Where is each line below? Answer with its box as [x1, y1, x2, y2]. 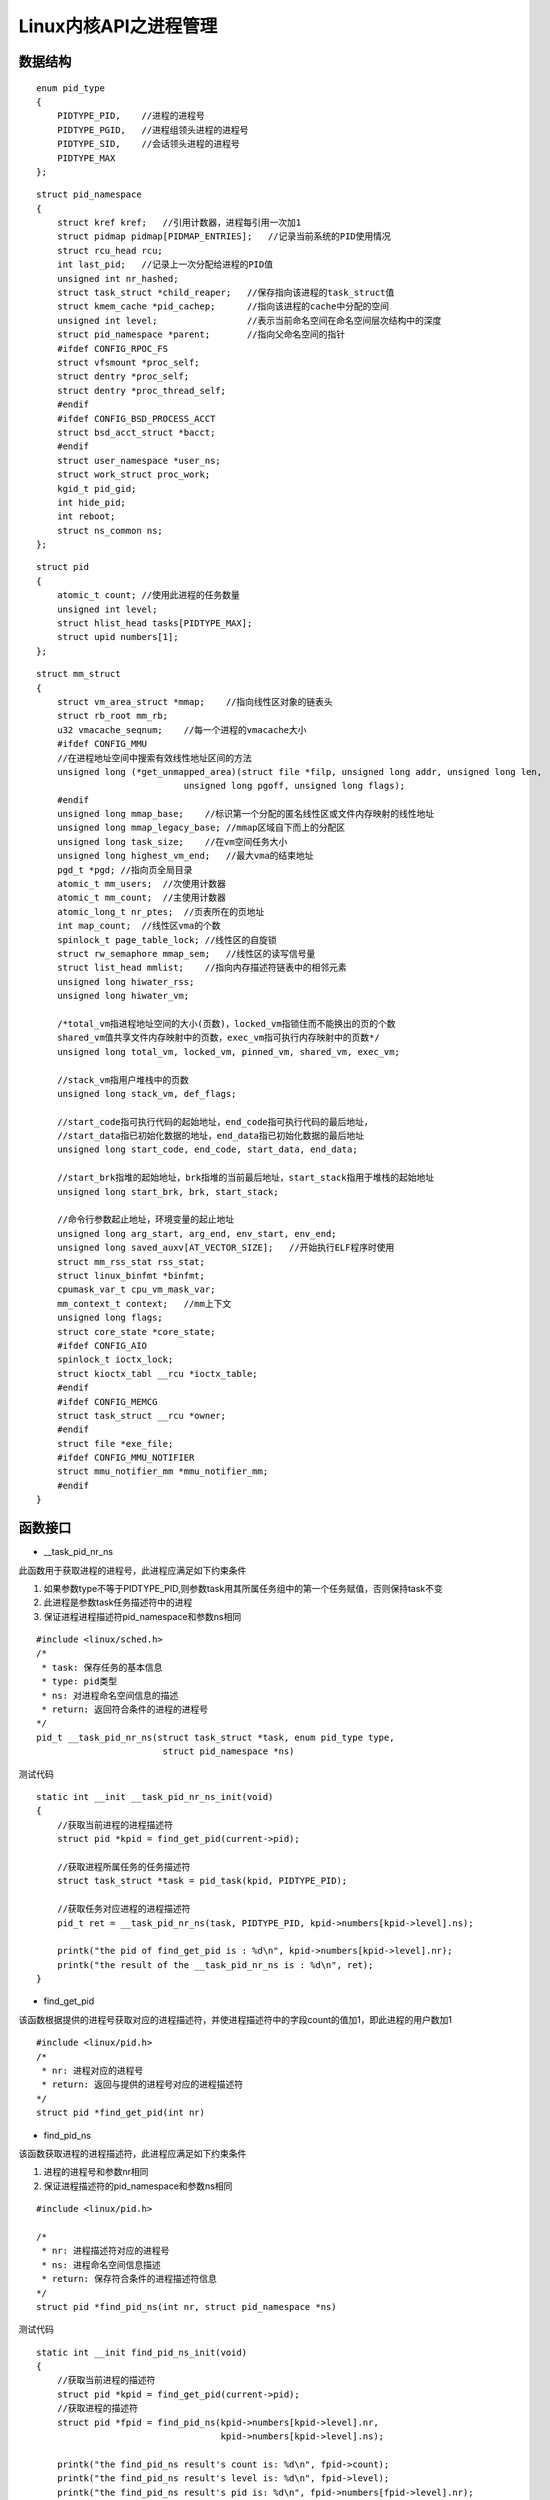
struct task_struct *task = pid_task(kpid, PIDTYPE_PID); [56, 1875, 348, 1887]
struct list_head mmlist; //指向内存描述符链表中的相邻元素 [56, 962, 347, 974]
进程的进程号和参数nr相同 [43, 2166, 149, 2178]
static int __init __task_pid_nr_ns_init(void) [36, 1791, 274, 1802]
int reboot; [56, 511, 116, 522]
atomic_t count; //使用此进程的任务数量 [56, 590, 240, 601]
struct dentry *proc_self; [56, 371, 190, 382]
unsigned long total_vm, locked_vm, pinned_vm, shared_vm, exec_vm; [56, 1046, 400, 1057]
